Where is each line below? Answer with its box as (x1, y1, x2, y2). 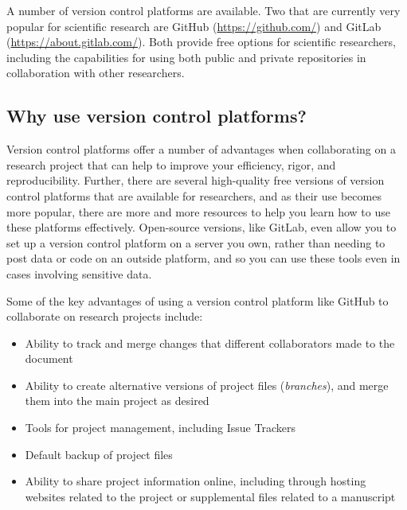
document (25, 350, 73, 367)
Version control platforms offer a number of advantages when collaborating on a (6, 141, 396, 158)
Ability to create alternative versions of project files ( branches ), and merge (25, 376, 389, 393)
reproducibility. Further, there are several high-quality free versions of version (6, 172, 385, 189)
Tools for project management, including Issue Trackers (25, 419, 295, 436)
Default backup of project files (25, 446, 173, 462)
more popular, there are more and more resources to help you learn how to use (6, 203, 390, 220)
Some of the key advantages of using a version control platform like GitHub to (6, 292, 389, 309)
